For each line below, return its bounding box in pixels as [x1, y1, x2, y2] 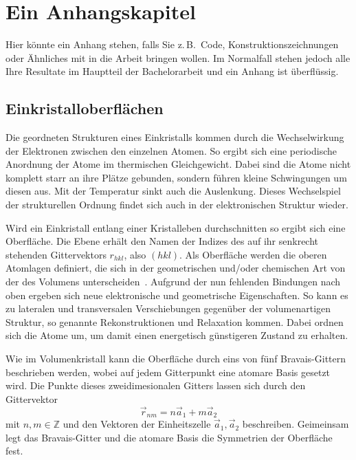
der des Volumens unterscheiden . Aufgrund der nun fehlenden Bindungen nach [5, 274, 341, 289]
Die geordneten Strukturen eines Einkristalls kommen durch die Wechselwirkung [5, 130, 344, 144]
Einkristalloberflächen [5, 98, 164, 119]
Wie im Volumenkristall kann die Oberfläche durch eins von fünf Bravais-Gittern [5, 351, 346, 366]
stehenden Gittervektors [5, 247, 107, 261]
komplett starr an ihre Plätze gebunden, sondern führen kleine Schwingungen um [5, 170, 347, 184]
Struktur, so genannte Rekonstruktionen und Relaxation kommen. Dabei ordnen [5, 314, 344, 329]
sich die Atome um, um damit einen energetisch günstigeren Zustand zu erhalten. [5, 328, 348, 342]
